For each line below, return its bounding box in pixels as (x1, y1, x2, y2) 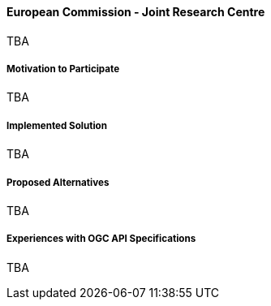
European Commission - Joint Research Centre (6, 5, 265, 19)
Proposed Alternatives (6, 176, 110, 188)
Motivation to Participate (6, 63, 120, 75)
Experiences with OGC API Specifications (6, 233, 196, 245)
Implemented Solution (6, 119, 107, 131)
